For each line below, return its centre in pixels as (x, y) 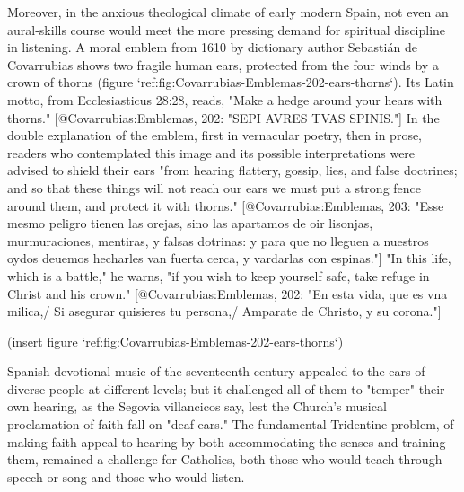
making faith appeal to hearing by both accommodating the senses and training (227, 441)
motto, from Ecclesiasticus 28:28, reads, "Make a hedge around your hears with (225, 99)
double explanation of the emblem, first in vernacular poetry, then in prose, (215, 135)
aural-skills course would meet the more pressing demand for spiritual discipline (227, 29)
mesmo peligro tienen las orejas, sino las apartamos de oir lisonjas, (190, 223)
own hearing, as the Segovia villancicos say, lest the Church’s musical (197, 406)
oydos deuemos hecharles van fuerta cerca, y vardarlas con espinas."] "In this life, (229, 258)
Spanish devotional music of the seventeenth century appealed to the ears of (216, 371)
